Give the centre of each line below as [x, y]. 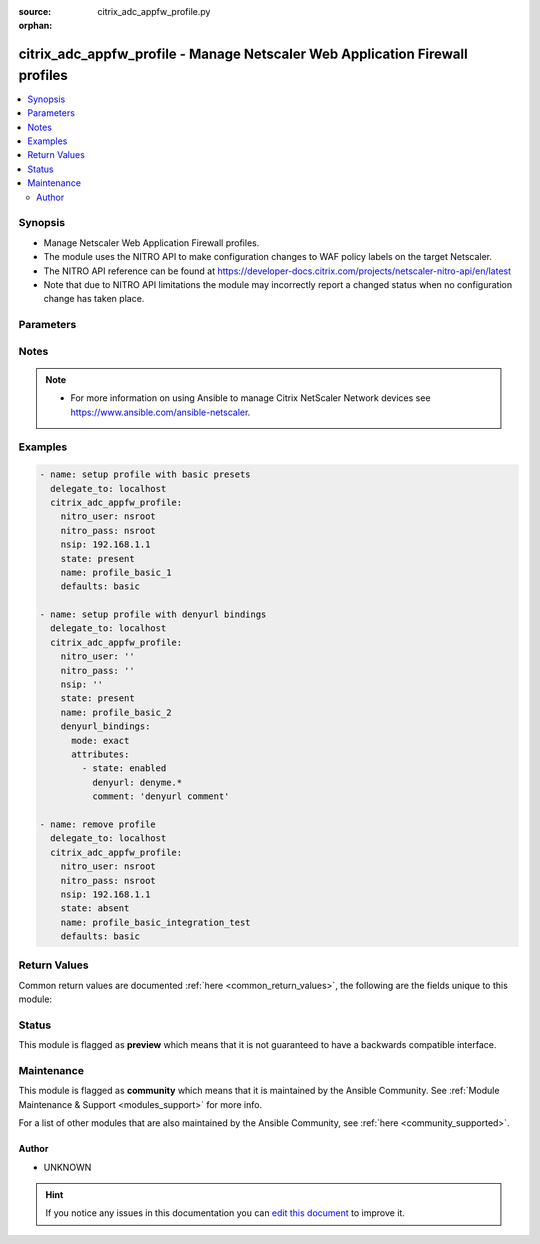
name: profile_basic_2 [116, 712]
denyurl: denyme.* [137, 782]
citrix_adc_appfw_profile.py [154, 11]
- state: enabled [124, 768]
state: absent [95, 908]
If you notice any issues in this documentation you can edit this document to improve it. [225, 1213]
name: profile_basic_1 [116, 572]
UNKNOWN [67, 1167]
